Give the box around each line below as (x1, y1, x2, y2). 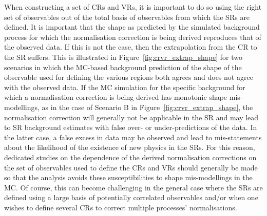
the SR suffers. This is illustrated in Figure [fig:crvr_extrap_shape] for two (4, 51, 242, 62)
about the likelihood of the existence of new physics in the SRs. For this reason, (4, 142, 255, 153)
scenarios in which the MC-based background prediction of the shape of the (4, 61, 242, 72)
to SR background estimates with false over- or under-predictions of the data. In (4, 122, 257, 133)
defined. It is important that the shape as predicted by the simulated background (4, 21, 260, 32)
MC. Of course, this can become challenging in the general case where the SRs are (4, 182, 263, 192)
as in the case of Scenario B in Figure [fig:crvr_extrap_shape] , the (42, 101, 253, 112)
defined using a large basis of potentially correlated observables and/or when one (4, 192, 258, 203)
